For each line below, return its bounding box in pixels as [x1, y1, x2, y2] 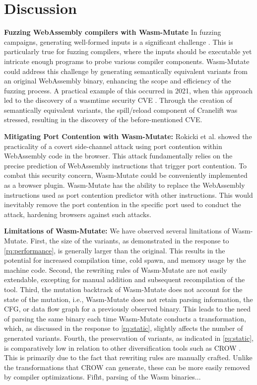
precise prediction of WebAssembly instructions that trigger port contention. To [4, 160, 247, 170]
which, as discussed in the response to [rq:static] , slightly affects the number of [4, 323, 243, 333]
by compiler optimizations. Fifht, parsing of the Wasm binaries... [4, 372, 201, 382]
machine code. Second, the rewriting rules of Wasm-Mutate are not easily [4, 264, 227, 275]
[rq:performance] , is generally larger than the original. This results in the [4, 245, 225, 255]
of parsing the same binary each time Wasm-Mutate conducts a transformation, [4, 313, 246, 323]
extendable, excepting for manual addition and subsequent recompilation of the [4, 274, 245, 285]
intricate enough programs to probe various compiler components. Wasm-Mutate [4, 56, 250, 66]
